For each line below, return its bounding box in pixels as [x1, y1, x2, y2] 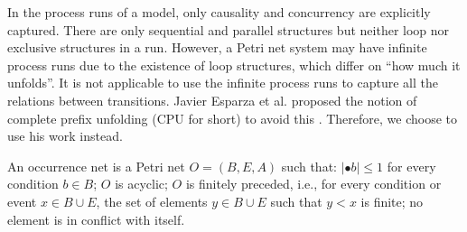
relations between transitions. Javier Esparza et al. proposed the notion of [7, 90, 417, 109]
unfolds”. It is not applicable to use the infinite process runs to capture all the [7, 73, 438, 92]
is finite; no [360, 191, 424, 210]
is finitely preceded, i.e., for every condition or [185, 174, 442, 193]
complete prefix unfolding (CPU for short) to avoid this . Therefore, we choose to [7, 108, 458, 127]
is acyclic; [115, 174, 168, 193]
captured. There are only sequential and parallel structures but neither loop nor [7, 20, 450, 39]
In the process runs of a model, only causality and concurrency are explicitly [7, 3, 431, 21]
